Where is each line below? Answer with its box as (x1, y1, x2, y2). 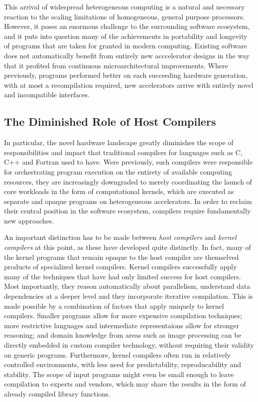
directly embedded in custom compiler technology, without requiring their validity (4, 340, 254, 350)
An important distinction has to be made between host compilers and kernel (4, 232, 237, 242)
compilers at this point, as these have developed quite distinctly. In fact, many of (4, 242, 251, 252)
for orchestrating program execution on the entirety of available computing (4, 166, 233, 177)
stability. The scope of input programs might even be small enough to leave (4, 369, 234, 379)
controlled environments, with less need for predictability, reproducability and (4, 359, 242, 370)
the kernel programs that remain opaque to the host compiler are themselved (4, 251, 239, 262)
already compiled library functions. (4, 388, 111, 399)
